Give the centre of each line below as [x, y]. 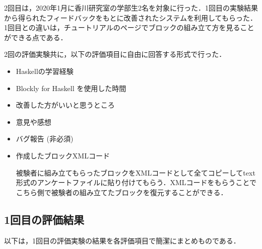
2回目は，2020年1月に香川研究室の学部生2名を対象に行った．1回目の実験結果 [131, 8]
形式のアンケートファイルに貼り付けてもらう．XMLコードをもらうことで [136, 182]
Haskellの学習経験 [45, 71]
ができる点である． [36, 37]
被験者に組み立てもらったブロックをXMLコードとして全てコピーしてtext [136, 172]
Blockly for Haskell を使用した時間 [71, 88]
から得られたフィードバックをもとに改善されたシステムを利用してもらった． [130, 17]
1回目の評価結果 [44, 219]
